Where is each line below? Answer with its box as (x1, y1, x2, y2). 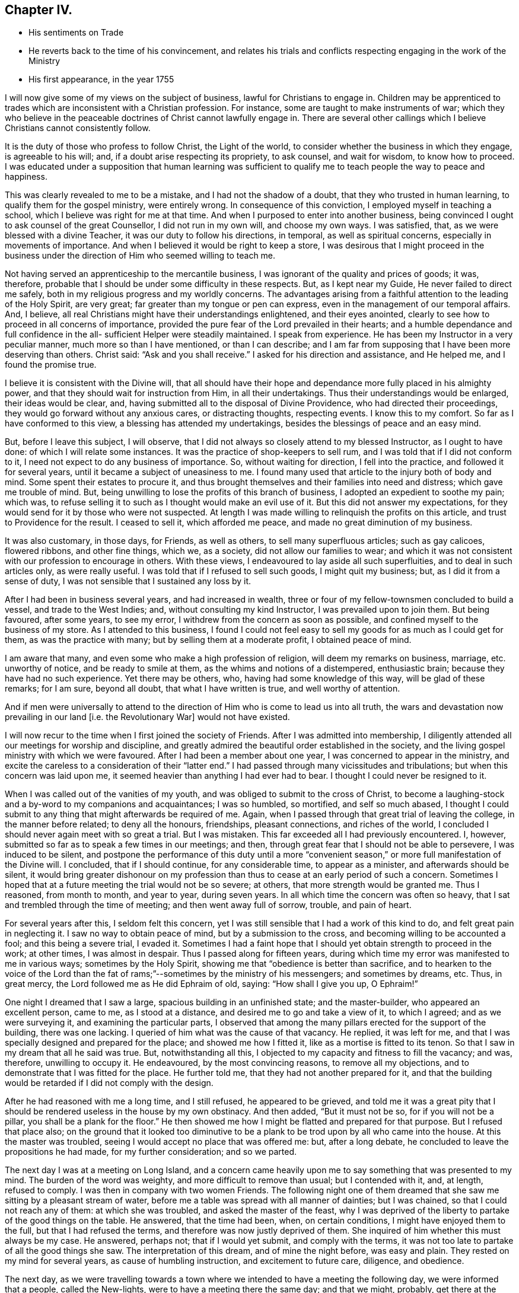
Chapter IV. (5, 2, 73, 17)
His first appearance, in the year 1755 (28, 74, 174, 85)
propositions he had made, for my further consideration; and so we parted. (5, 1146, 297, 1157)
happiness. (5, 171, 47, 182)
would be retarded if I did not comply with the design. (5, 1078, 214, 1088)
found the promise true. (5, 359, 97, 370)
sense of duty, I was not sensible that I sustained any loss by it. (5, 576, 251, 587)
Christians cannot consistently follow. (5, 123, 151, 133)
